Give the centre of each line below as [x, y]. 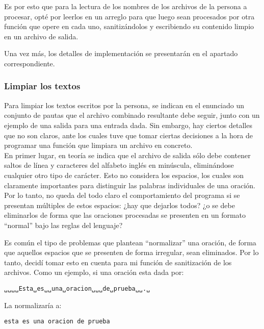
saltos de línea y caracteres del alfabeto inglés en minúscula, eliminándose [119, 165]
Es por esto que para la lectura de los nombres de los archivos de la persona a [126, 6]
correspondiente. [30, 63]
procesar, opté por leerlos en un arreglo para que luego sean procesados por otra [129, 16]
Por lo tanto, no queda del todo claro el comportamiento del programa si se [122, 195]
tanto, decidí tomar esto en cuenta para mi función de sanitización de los [118, 262]
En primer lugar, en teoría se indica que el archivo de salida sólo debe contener [127, 155]
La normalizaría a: [33, 305]
